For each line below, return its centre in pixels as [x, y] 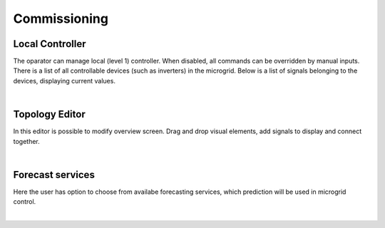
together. [27, 141]
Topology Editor [49, 114]
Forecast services [54, 175]
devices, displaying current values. [64, 81]
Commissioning [61, 19]
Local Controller [50, 44]
